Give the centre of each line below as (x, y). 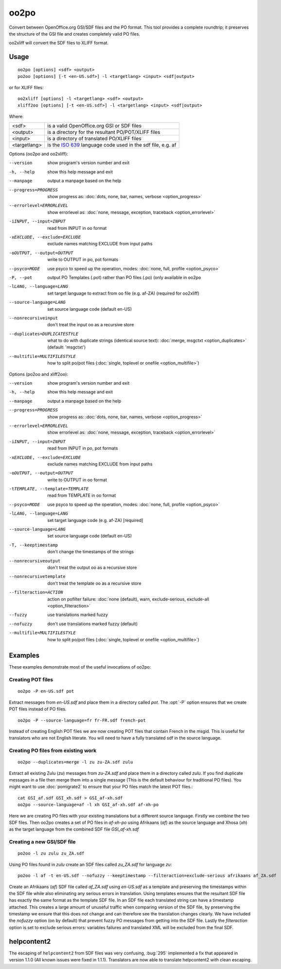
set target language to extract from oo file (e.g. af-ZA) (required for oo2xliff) (123, 293)
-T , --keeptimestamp (34, 545)
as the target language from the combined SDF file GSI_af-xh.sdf (74, 829)
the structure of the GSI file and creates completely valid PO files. (75, 34)
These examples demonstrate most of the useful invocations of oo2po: (80, 667)
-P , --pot (21, 277)
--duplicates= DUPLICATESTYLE (44, 334)
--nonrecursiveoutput (35, 561)
